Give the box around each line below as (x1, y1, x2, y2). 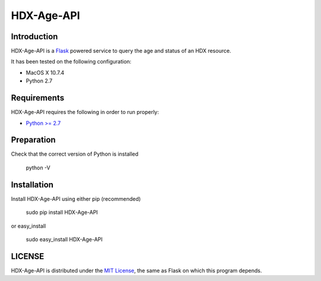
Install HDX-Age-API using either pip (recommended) (11, 195, 141, 202)
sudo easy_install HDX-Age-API (26, 235, 103, 243)
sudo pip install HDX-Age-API (26, 209, 98, 216)
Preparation (11, 135, 56, 145)
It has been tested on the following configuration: (11, 58, 132, 65)
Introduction (11, 31, 58, 42)
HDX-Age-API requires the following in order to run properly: (11, 109, 159, 116)
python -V (26, 164, 51, 171)
